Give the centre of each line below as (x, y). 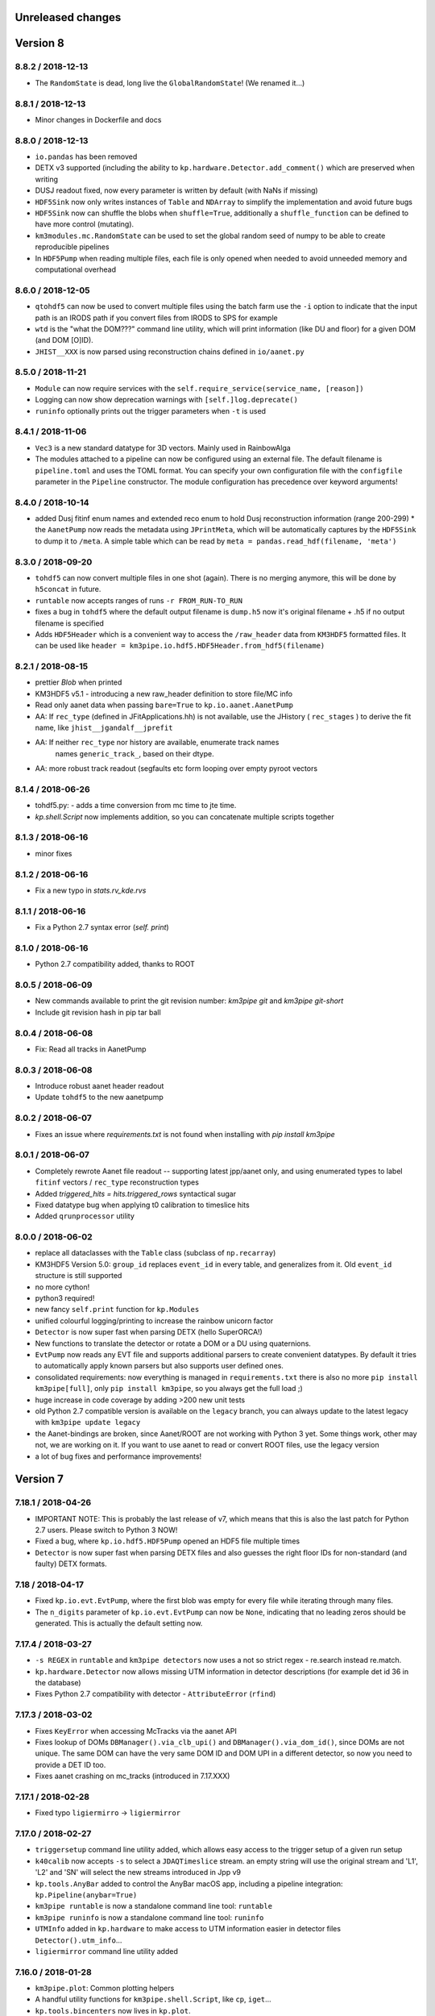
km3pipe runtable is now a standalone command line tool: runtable (154, 1906)
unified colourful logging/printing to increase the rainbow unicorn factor (154, 1320)
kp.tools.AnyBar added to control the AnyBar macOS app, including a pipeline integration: (189, 1884)
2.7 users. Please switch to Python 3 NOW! (106, 1530)
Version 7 (39, 1479)
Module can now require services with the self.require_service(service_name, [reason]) (199, 388)
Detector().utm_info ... (79, 1940)
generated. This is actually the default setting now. (119, 1623)
